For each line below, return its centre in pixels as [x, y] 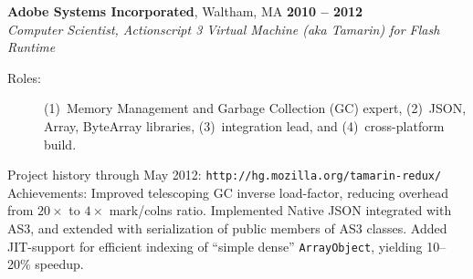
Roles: [24, 77]
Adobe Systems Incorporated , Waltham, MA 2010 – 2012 [185, 11]
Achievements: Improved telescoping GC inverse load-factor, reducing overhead [228, 192]
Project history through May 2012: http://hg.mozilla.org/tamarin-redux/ [225, 175]
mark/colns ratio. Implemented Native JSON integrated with [280, 210]
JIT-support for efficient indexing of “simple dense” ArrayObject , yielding [215, 246]
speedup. [59, 264]
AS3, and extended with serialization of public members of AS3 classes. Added [227, 228]
